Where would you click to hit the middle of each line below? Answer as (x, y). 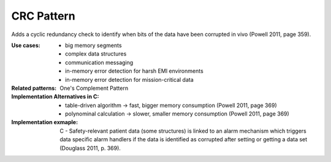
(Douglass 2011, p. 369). (90, 148)
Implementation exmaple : (45, 122)
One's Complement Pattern (94, 88)
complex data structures (96, 54)
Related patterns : (34, 88)
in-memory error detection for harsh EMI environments (134, 71)
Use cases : (26, 45)
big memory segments (93, 45)
